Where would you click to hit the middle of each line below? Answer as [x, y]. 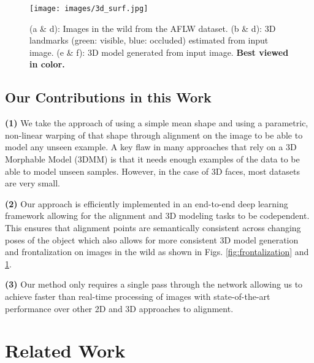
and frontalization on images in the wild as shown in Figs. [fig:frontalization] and [157, 252]
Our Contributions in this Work [108, 97]
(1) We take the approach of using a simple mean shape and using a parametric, [157, 123]
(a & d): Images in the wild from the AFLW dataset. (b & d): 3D [153, 28]
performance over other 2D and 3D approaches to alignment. [119, 308]
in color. [47, 64]
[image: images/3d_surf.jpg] [89, 9]
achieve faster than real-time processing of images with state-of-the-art [138, 296]
